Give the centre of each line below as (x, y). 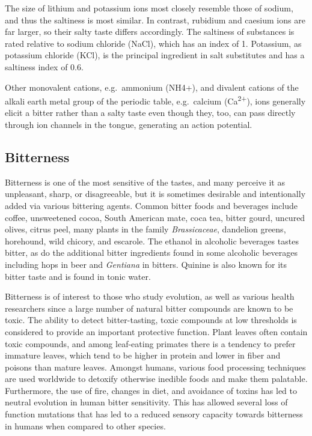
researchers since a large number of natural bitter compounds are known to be (149, 308)
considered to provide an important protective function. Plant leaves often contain (156, 331)
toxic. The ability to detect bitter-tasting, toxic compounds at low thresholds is (151, 320)
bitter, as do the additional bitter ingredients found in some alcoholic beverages (151, 253)
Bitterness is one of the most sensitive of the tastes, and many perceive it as (145, 182)
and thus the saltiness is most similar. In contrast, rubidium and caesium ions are (155, 20)
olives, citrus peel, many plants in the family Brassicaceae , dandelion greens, (145, 229)
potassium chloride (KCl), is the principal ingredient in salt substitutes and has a (155, 55)
